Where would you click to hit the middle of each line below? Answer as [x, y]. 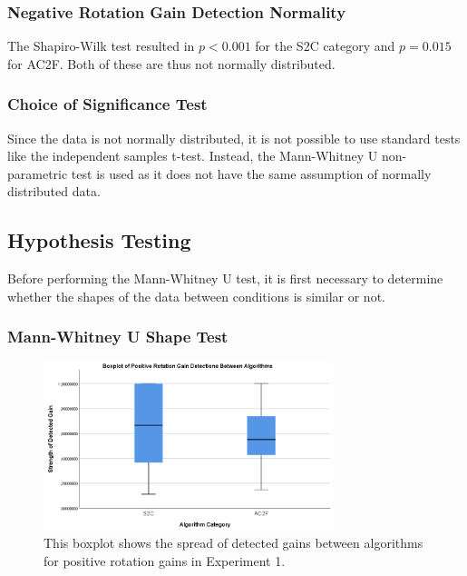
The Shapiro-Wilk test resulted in [101, 46]
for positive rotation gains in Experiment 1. [165, 561]
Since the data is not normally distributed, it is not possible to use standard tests [234, 138]
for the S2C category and [325, 46]
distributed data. [54, 191]
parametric [38, 173]
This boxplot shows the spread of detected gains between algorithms [233, 543]
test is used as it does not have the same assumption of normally [251, 173]
